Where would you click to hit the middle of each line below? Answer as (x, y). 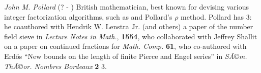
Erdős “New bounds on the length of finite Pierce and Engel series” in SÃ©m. (126, 56)
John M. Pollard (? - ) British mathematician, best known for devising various (126, 7)
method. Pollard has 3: (216, 16)
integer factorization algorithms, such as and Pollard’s (88, 16)
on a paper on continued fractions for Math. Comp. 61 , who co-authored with (125, 46)
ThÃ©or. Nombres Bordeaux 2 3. (55, 66)
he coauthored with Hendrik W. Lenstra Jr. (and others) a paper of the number (129, 26)
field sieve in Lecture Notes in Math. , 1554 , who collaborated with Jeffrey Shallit (131, 36)
